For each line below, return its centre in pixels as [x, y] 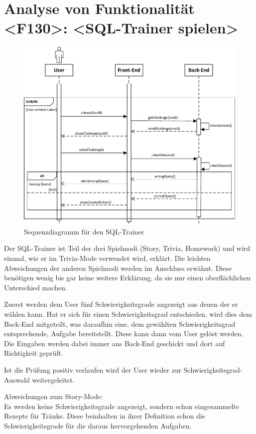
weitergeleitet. [53, 379]
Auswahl [17, 379]
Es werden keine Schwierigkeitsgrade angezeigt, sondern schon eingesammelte [122, 406]
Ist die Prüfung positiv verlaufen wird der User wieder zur [93, 369]
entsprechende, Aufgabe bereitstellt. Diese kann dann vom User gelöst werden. [124, 333]
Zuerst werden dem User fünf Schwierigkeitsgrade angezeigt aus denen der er [121, 304]
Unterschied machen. [36, 287]
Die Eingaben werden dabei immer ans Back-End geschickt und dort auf [115, 343]
